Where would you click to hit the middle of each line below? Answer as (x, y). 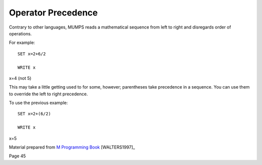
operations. (20, 33)
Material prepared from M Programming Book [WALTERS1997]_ (72, 147)
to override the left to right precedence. (49, 94)
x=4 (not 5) (20, 78)
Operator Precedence (53, 13)
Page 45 (17, 156)
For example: (22, 43)
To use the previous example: (38, 103)
